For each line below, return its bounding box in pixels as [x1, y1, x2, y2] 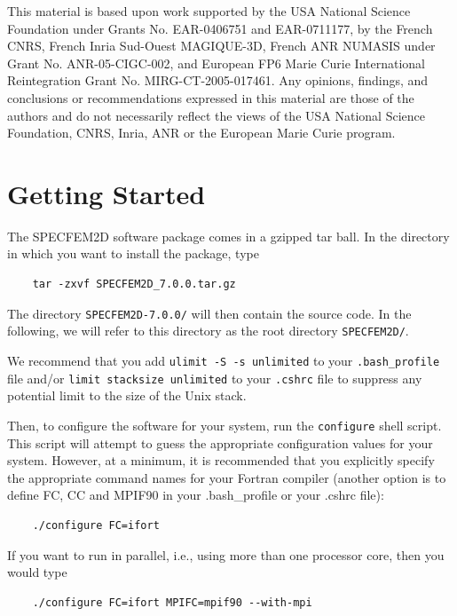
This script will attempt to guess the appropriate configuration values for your [7, 433, 433, 452]
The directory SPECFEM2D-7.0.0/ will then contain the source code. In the [7, 304, 412, 322]
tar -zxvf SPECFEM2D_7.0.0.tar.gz [32, 278, 236, 291]
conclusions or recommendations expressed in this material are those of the [7, 88, 414, 107]
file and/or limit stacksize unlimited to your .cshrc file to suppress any [7, 368, 422, 387]
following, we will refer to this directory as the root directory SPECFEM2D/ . [7, 321, 409, 340]
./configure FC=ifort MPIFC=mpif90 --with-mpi [32, 596, 312, 609]
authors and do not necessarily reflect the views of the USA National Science [7, 106, 425, 124]
